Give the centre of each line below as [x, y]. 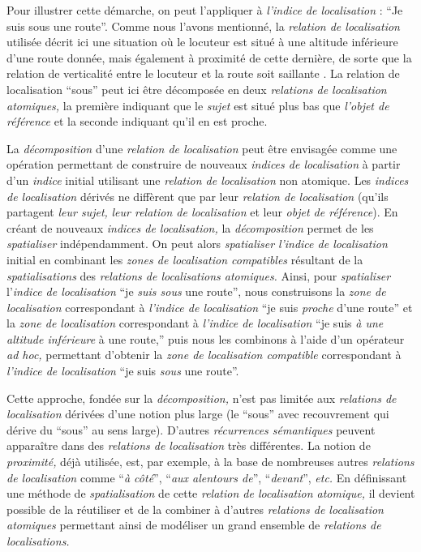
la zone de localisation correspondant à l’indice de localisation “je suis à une [195, 323]
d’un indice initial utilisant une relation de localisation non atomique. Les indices [208, 180]
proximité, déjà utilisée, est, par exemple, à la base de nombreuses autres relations [210, 462]
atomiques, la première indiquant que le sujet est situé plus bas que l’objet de [198, 105]
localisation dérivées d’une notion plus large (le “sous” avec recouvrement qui [198, 414]
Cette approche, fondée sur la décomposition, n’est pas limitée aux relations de [202, 398]
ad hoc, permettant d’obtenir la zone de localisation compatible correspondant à [204, 355]
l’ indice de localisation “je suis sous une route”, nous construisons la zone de [196, 291]
